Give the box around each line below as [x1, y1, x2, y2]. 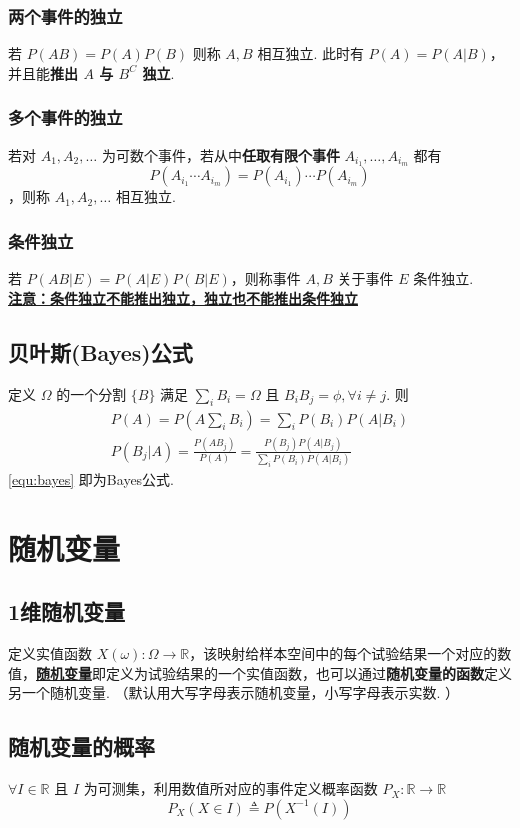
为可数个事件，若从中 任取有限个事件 [101, 144, 340, 165]
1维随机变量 [8, 596, 126, 627]
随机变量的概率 [8, 731, 155, 762]
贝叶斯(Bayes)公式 [8, 336, 193, 367]
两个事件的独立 [8, 3, 123, 28]
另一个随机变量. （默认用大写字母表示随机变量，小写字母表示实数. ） [8, 682, 460, 703]
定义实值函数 [8, 643, 92, 664]
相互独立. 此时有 [257, 43, 364, 64]
